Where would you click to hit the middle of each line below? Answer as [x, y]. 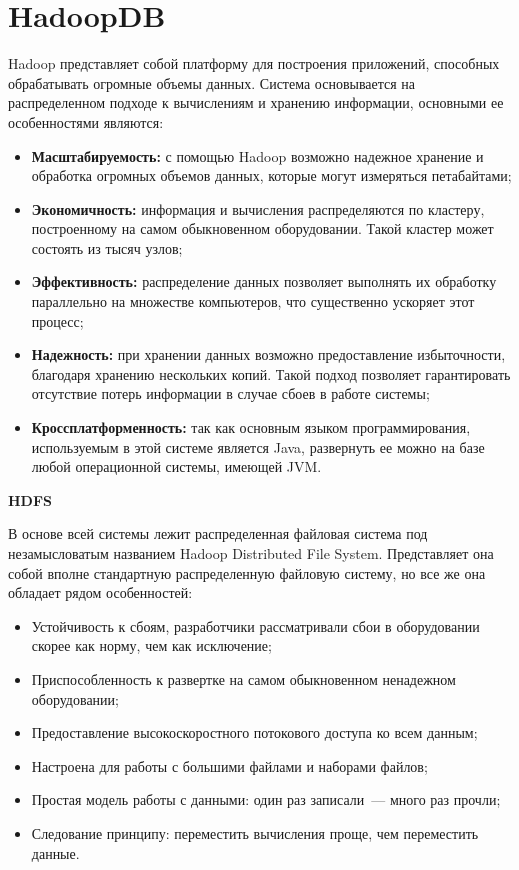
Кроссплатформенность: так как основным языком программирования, [251, 427]
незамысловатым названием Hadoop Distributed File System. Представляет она [251, 553]
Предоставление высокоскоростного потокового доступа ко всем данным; [254, 732]
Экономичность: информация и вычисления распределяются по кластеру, [258, 208]
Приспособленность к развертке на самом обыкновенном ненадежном [243, 678]
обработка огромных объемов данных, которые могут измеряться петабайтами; [271, 175]
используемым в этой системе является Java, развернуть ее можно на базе [258, 446]
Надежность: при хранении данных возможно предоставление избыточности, [268, 354]
